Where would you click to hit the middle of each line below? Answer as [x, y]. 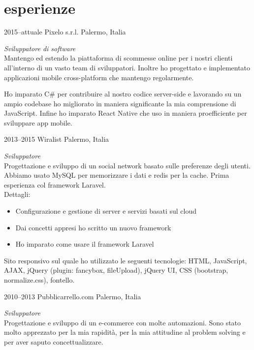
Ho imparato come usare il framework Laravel [85, 244]
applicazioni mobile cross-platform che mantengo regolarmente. [99, 77]
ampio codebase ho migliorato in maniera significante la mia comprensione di [120, 103]
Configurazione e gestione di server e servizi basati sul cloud [106, 211]
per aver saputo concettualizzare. [54, 341]
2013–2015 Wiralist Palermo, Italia [57, 139]
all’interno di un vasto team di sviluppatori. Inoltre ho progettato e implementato [127, 67]
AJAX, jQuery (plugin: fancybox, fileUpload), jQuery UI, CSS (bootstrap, [116, 270]
